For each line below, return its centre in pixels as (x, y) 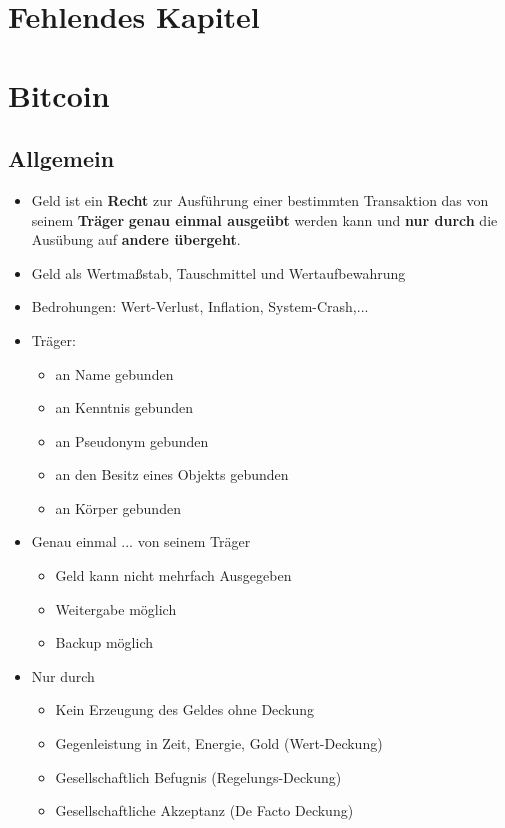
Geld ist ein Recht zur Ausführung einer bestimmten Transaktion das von (260, 199)
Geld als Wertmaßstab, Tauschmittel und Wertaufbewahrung (218, 272)
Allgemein (61, 158)
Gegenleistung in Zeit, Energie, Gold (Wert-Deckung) (219, 743)
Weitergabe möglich (116, 608)
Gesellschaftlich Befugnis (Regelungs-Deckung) (198, 776)
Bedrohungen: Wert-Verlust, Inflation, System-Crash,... (200, 306)
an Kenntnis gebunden (124, 407)
